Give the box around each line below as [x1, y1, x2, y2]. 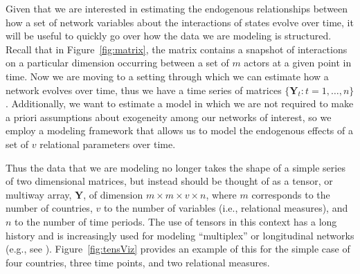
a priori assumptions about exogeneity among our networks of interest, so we [6, 109, 332, 124]
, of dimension [83, 187, 143, 201]
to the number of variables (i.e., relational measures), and [103, 201, 348, 215]
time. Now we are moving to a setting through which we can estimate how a [6, 68, 329, 83]
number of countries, [6, 201, 93, 215]
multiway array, [6, 187, 72, 201]
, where [206, 187, 237, 201]
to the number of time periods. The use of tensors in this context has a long [15, 214, 337, 228]
